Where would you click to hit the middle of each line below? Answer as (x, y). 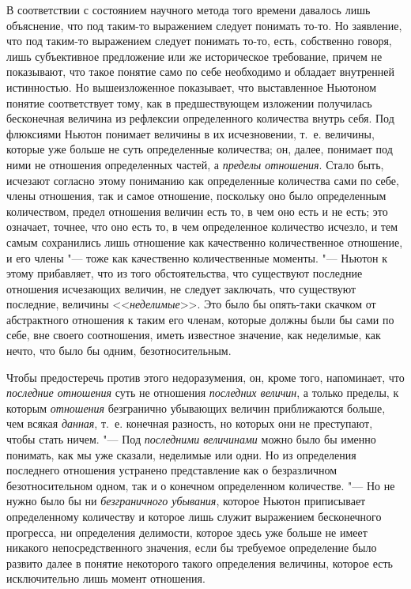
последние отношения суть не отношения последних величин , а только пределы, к (203, 393)
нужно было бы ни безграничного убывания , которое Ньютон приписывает (186, 501)
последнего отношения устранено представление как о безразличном (172, 470)
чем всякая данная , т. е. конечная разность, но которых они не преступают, (190, 423)
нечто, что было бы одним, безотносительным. (119, 351)
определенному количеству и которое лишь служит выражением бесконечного (194, 516)
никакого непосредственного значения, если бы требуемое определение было (192, 547)
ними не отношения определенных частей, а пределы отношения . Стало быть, (195, 164)
